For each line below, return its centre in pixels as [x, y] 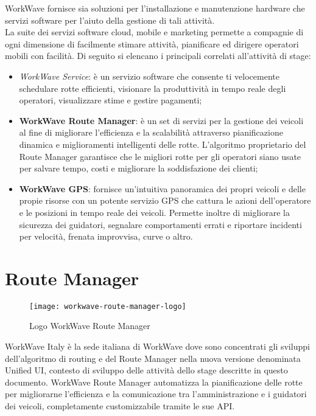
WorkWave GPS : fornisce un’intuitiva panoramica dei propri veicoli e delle [162, 188]
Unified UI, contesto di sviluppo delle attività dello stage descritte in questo [146, 370]
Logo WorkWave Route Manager [90, 326]
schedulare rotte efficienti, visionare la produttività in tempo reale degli [153, 88]
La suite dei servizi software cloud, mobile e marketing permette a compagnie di [154, 32]
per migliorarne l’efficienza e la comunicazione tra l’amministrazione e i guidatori [156, 394]
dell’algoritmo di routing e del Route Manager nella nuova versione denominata [153, 358]
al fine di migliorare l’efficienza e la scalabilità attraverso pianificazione [151, 132]
